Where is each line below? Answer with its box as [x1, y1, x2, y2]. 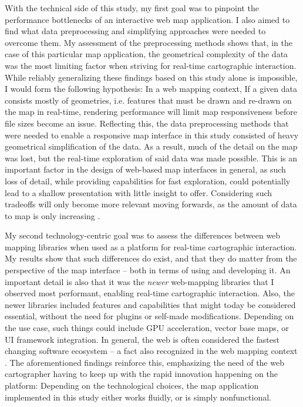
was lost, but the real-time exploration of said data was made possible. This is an [5, 151, 298, 164]
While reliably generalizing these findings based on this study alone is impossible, [5, 71, 298, 83]
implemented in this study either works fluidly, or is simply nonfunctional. [5, 391, 272, 403]
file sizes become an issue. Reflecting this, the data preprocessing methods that [5, 117, 289, 129]
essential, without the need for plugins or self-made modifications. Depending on [5, 310, 294, 322]
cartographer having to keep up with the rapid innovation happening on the [5, 368, 278, 380]
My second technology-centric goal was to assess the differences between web [5, 229, 281, 241]
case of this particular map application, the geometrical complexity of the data [5, 48, 288, 60]
